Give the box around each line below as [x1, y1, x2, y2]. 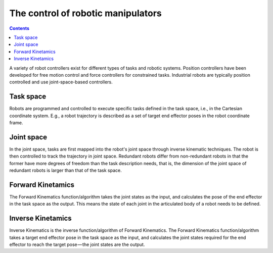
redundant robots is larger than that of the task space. [9, 167, 122, 174]
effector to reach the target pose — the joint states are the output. [9, 241, 145, 247]
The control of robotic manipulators [9, 8, 162, 19]
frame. [9, 119, 23, 126]
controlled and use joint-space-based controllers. [9, 79, 113, 85]
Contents [9, 25, 30, 31]
